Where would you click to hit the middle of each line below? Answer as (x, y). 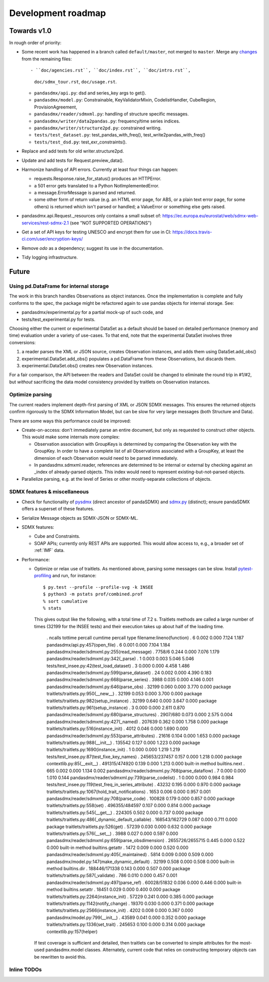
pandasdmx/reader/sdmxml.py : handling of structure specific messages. (111, 114)
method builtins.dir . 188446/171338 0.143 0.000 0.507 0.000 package (118, 869)
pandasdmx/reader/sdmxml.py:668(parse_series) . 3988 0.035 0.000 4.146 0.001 (130, 680)
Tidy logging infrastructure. (50, 257)
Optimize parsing (31, 395)
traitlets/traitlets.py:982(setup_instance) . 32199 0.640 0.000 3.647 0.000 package (132, 701)
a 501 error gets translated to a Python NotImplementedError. (97, 185)
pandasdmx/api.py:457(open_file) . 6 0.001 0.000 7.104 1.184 (108, 645)
